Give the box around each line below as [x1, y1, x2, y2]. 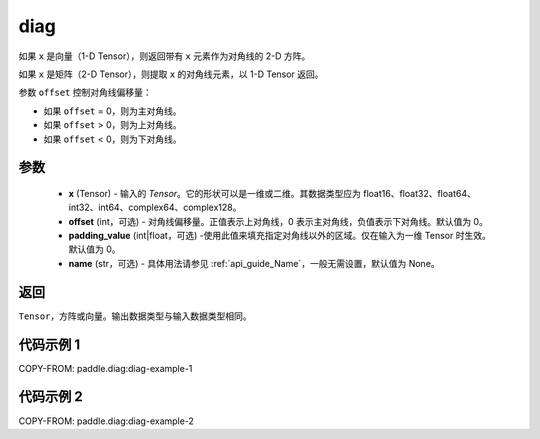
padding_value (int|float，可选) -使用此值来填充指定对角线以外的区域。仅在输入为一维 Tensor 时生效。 [68, 230, 492, 242]
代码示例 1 [18, 336, 81, 353]
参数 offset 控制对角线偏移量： [18, 86, 152, 99]
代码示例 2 [18, 388, 84, 405]
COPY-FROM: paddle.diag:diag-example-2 [18, 415, 195, 427]
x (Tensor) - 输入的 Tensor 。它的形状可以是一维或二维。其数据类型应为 [68, 187, 362, 199]
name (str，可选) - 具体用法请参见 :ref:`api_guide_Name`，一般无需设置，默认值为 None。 [68, 257, 440, 269]
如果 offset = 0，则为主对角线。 [43, 105, 182, 117]
